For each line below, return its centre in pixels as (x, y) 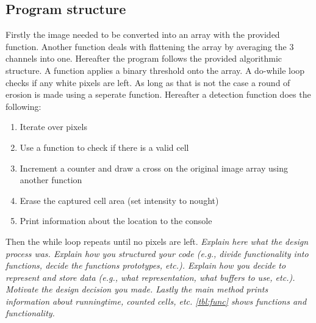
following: (23, 106)
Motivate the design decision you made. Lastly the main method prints (137, 289)
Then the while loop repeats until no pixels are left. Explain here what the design (157, 241)
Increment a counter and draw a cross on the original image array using (154, 168)
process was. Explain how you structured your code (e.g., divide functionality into (157, 253)
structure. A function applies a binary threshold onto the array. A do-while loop (155, 70)
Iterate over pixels (53, 127)
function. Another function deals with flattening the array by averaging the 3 (150, 46)
